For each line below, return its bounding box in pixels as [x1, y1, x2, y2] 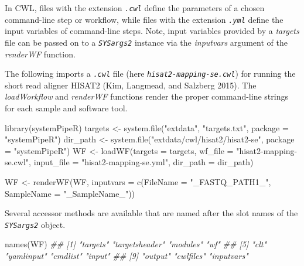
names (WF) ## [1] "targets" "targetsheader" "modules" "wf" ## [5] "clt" [5, 238, 267, 250]
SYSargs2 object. [5, 218, 66, 230]
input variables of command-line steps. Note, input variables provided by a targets [5, 25, 299, 37]
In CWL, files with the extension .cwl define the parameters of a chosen [5, 2, 265, 13]
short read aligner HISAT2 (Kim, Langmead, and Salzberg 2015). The [5, 79, 257, 91]
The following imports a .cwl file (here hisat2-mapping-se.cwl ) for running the [5, 67, 296, 80]
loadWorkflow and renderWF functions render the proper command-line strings [5, 90, 288, 103]
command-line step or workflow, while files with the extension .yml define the [5, 13, 283, 25]
